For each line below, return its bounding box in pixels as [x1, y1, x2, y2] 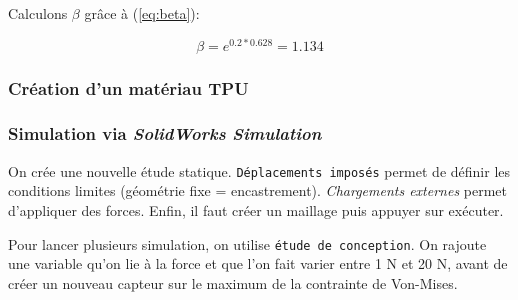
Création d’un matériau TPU [8, 75, 249, 100]
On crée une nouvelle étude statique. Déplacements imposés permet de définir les [8, 160, 511, 181]
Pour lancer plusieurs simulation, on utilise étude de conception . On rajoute [8, 233, 487, 254]
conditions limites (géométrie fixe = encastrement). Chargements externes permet [8, 180, 508, 201]
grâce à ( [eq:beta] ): [84, 3, 200, 23]
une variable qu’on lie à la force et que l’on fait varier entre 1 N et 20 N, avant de [8, 253, 508, 274]
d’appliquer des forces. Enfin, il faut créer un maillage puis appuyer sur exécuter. [8, 199, 504, 220]
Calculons [8, 3, 68, 23]
